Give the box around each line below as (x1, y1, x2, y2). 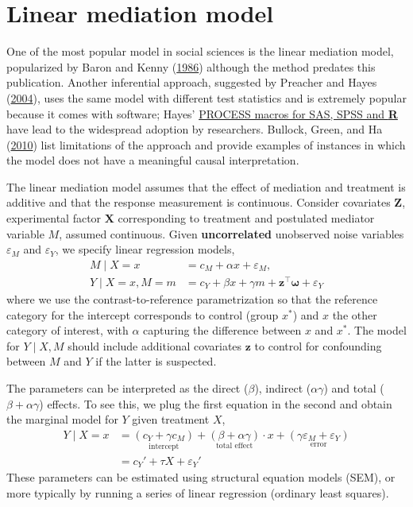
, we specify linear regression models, (55, 241, 235, 257)
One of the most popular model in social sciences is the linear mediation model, (6, 43, 394, 60)
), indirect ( (254, 379, 311, 396)
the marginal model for (6, 411, 118, 428)
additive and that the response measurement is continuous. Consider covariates (6, 194, 391, 211)
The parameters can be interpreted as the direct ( (6, 379, 249, 396)
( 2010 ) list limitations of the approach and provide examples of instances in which (6, 136, 406, 153)
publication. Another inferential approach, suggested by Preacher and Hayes (6, 74, 377, 91)
